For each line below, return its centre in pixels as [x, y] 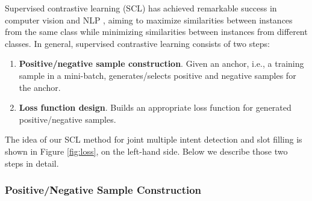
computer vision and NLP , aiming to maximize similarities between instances [149, 20]
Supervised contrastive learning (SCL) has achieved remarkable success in [141, 8]
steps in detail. [32, 163]
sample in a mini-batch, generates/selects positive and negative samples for [158, 75]
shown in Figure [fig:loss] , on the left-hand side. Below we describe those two [146, 151]
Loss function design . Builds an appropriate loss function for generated [155, 107]
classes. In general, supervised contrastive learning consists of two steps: [138, 43]
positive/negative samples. [67, 119]
